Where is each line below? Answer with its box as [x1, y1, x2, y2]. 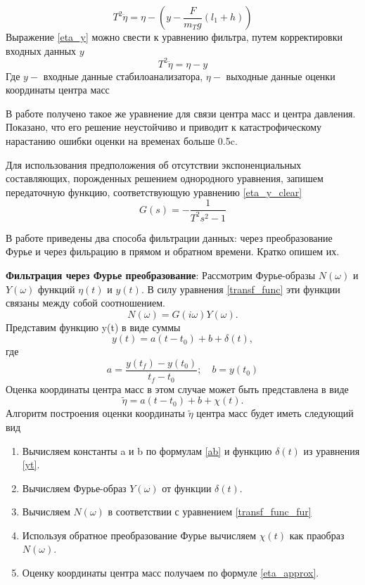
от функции [162, 480, 212, 495]
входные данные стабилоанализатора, [43, 68, 203, 83]
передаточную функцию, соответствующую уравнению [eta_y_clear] [6, 184, 302, 199]
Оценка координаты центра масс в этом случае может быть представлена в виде [6, 381, 349, 396]
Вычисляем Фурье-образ [22, 480, 127, 495]
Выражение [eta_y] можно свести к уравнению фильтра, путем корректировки [6, 30, 343, 44]
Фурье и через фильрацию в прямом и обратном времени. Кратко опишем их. [6, 244, 340, 259]
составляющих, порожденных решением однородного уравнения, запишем [6, 171, 324, 186]
